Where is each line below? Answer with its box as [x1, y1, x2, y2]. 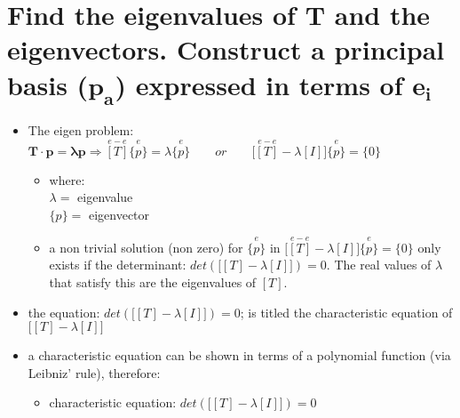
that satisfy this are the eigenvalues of [49, 272, 257, 291]
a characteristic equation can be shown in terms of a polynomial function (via [28, 346, 451, 365]
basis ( [7, 66, 89, 102]
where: [49, 170, 85, 189]
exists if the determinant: [49, 255, 186, 274]
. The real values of [326, 255, 432, 274]
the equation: [28, 302, 100, 321]
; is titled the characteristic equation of [240, 302, 453, 321]
